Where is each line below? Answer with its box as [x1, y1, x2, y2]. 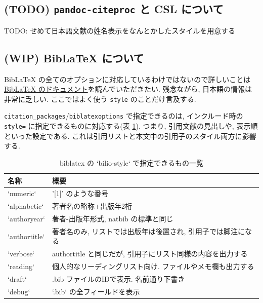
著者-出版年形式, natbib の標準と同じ [52, 213, 173, 224]
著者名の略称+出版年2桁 [52, 201, 132, 211]
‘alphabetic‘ [8, 201, 44, 211]
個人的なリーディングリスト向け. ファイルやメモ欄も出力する [52, 261, 254, 272]
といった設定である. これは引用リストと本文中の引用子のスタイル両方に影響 [4, 130, 256, 141]
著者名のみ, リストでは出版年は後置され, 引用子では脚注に [52, 225, 245, 236]
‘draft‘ [8, 274, 27, 284]
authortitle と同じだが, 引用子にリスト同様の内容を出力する [52, 248, 248, 259]
